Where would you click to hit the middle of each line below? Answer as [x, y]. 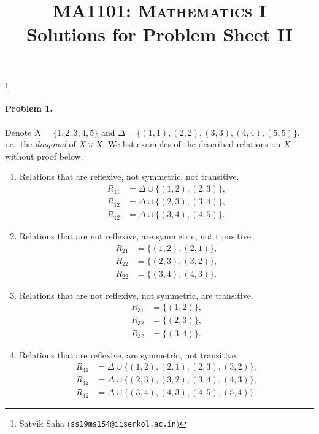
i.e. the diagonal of [40, 144]
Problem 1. [29, 108]
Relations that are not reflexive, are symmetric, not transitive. [136, 236]
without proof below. [44, 156]
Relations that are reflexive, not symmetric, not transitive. [129, 176]
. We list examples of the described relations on [192, 144]
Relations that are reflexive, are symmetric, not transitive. [129, 355]
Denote [18, 132]
